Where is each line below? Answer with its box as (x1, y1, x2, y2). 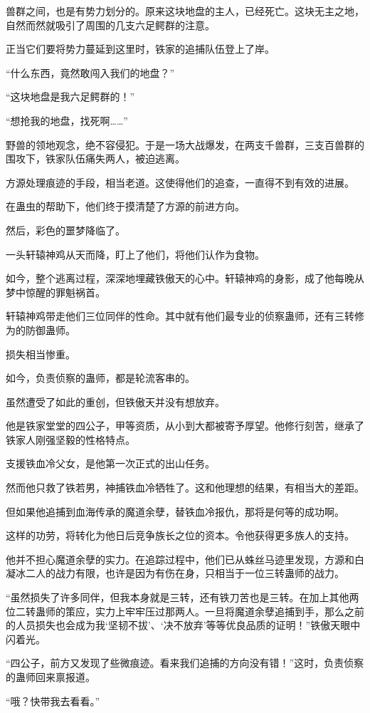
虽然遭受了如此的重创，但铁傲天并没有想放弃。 (6, 394, 225, 409)
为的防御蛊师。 (6, 322, 75, 337)
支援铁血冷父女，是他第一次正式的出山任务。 (6, 456, 215, 471)
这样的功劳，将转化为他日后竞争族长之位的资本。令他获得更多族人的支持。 (6, 528, 354, 543)
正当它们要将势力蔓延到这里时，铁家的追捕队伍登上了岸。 (6, 41, 275, 56)
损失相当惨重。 (6, 346, 75, 361)
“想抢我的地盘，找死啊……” (6, 113, 128, 127)
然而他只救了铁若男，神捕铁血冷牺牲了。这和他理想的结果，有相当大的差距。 (6, 480, 364, 495)
